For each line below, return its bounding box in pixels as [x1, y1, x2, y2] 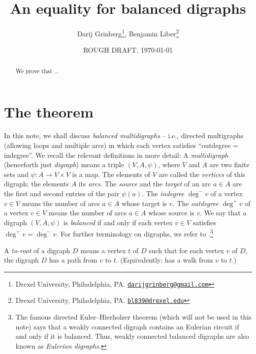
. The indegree [142, 188, 185, 198]
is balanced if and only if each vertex [63, 217, 173, 227]
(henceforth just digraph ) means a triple [4, 159, 124, 170]
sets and [4, 169, 29, 179]
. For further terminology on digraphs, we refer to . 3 [56, 227, 213, 238]
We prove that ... [15, 66, 60, 75]
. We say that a [200, 207, 247, 218]
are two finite [209, 159, 250, 170]
